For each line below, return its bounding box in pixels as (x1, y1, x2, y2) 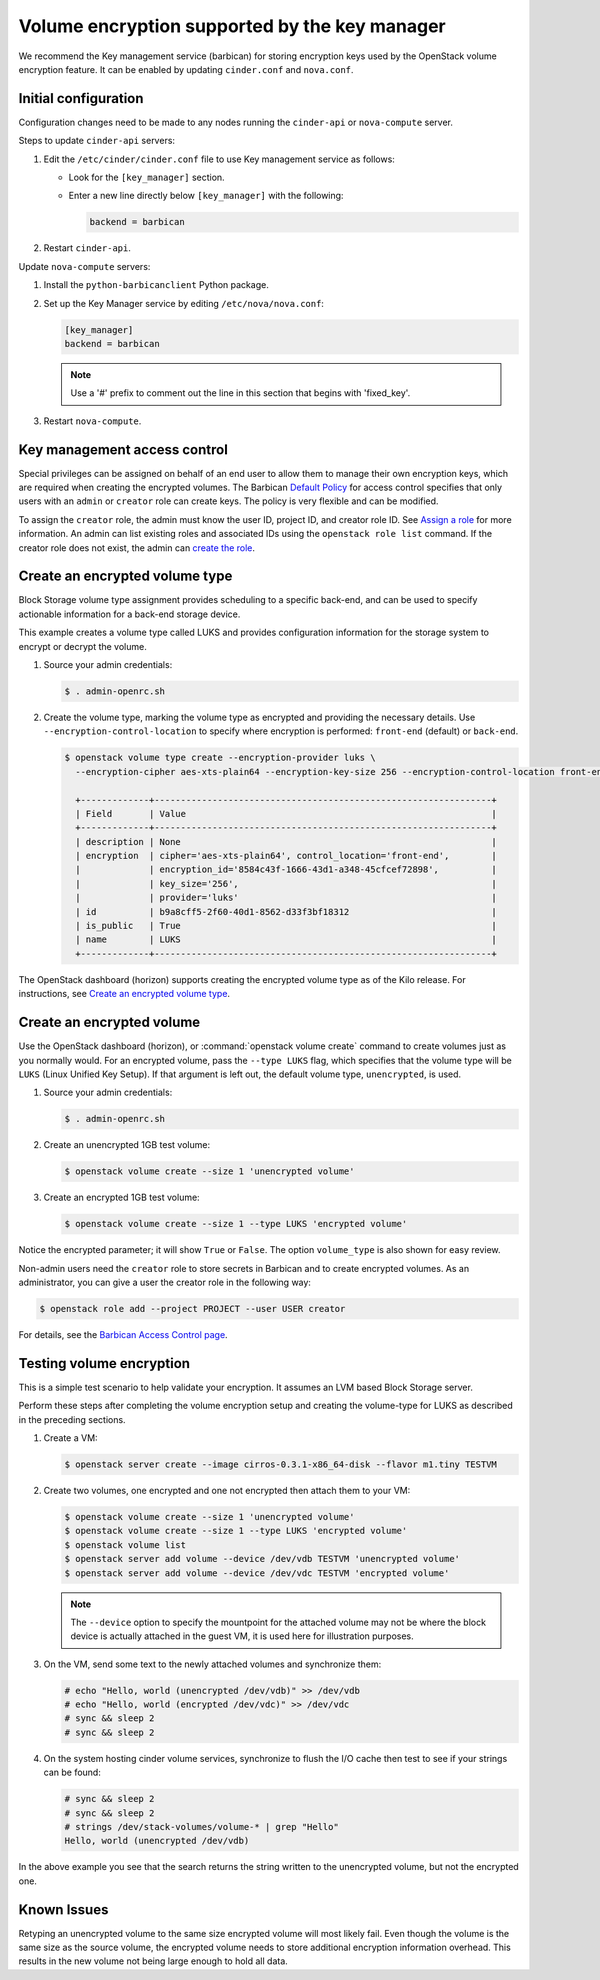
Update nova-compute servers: (18, 260, 151, 272)
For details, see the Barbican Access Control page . (18, 1328, 229, 1340)
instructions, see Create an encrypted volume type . (18, 988, 230, 1000)
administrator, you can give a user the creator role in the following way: (18, 1276, 312, 1288)
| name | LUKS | (75, 934, 497, 945)
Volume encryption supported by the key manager (18, 15, 446, 37)
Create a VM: (43, 1432, 99, 1444)
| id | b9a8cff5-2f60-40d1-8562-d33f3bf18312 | (75, 906, 497, 917)
